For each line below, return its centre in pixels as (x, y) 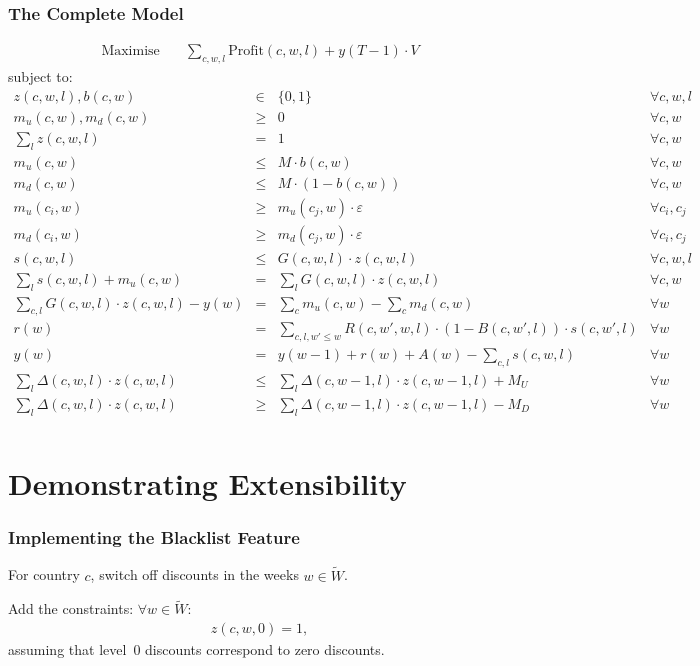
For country (44, 574)
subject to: (40, 76)
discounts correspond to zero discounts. (265, 648)
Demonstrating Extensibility (207, 482)
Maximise (130, 51)
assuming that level (67, 648)
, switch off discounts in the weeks (194, 574)
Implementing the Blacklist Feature (154, 536)
